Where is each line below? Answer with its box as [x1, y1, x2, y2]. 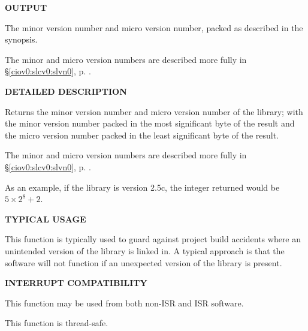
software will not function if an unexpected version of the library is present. [5, 256, 282, 269]
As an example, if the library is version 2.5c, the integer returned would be [5, 180, 280, 193]
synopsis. [5, 33, 38, 46]
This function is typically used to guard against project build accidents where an [5, 233, 301, 245]
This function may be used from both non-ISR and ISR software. [5, 296, 244, 309]
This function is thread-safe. [5, 317, 108, 329]
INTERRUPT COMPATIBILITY [5, 276, 147, 289]
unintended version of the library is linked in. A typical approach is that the [5, 244, 285, 257]
